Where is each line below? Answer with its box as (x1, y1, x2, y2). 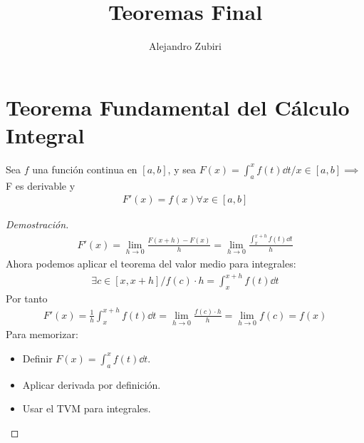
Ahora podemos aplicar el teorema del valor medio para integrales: (6, 255, 296, 270)
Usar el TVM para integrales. (22, 401, 151, 416)
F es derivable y (6, 178, 76, 193)
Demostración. (6, 217, 69, 232)
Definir (22, 350, 53, 365)
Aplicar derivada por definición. (22, 377, 161, 392)
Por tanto (6, 290, 48, 305)
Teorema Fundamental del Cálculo (6, 92, 350, 121)
